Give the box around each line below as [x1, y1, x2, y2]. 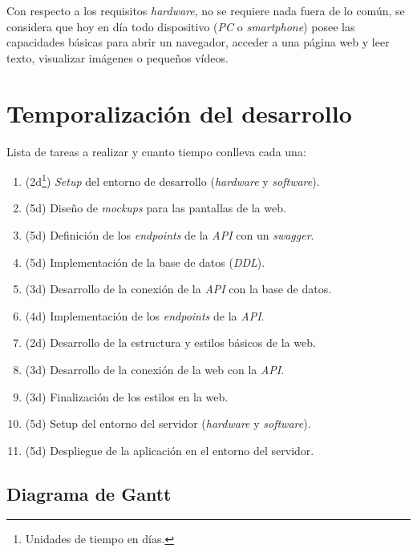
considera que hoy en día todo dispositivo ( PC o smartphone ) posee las [6, 18, 355, 34]
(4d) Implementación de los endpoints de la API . [25, 307, 265, 324]
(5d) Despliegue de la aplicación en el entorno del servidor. [25, 441, 314, 458]
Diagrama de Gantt [6, 481, 172, 506]
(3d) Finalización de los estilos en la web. [25, 388, 229, 405]
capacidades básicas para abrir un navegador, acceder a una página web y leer [6, 34, 390, 50]
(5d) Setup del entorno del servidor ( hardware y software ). [25, 415, 311, 432]
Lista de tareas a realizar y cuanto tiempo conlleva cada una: [6, 143, 306, 159]
